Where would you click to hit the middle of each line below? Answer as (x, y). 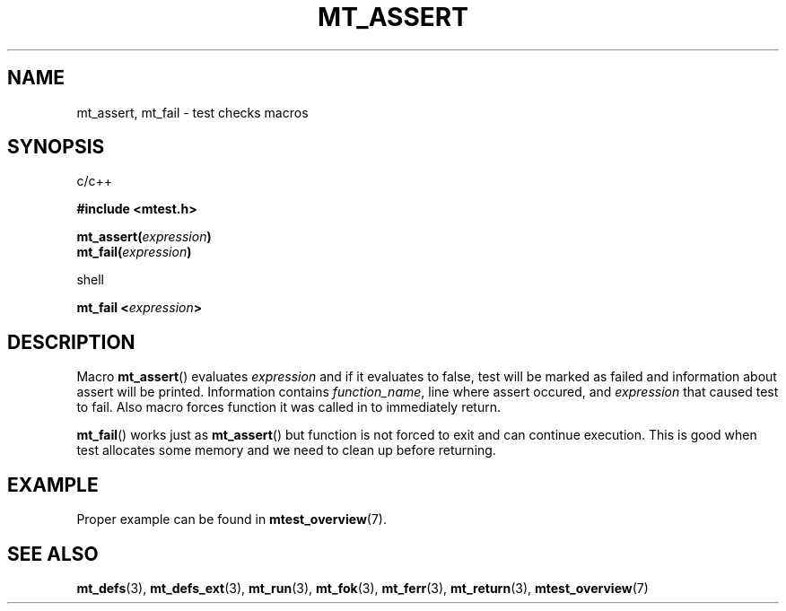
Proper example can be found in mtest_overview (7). (231, 519)
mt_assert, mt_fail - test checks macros (192, 112)
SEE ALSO (53, 554)
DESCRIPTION (71, 342)
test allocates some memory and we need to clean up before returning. (286, 450)
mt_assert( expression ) (144, 237)
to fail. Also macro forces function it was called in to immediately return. (289, 407)
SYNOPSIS (56, 147)
